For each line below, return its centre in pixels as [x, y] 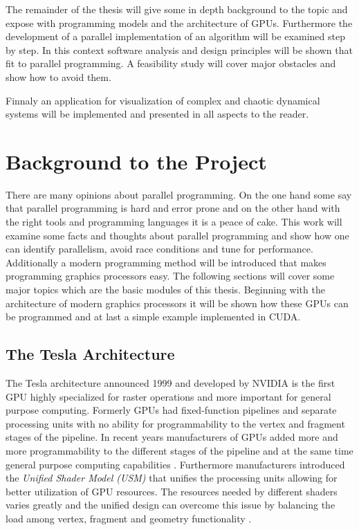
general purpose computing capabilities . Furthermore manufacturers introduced [175, 464]
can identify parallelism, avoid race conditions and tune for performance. [159, 249]
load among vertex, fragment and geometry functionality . [129, 518]
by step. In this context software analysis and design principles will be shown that [179, 49]
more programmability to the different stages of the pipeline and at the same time [179, 450]
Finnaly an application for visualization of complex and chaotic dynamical [163, 100]
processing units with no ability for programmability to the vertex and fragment [175, 423]
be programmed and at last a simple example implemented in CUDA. [153, 317]
